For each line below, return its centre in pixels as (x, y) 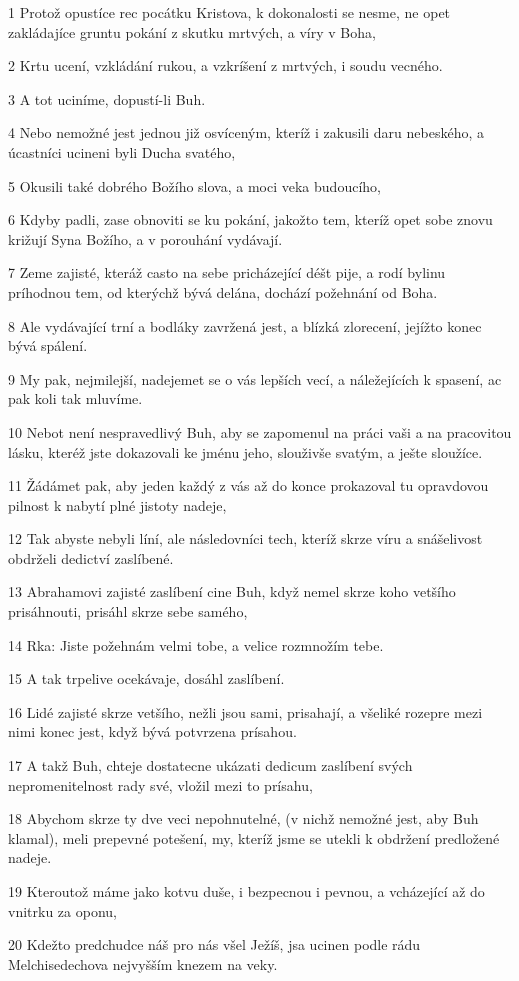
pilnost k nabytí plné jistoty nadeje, (117, 504)
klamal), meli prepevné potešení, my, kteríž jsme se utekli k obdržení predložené (254, 837)
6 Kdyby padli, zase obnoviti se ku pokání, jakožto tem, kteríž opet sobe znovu (250, 219)
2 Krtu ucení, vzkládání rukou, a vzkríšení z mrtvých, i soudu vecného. (225, 65)
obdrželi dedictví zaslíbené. (91, 557)
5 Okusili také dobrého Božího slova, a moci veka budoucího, (194, 185)
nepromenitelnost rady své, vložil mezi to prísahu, (160, 784)
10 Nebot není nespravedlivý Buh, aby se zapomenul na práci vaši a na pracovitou (260, 431)
